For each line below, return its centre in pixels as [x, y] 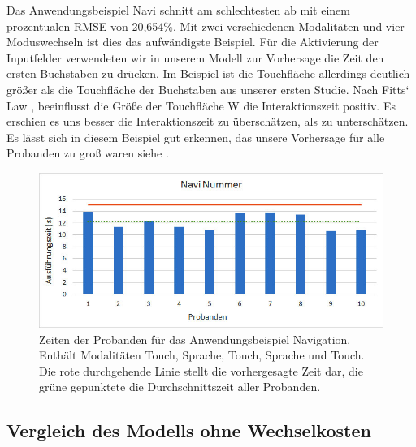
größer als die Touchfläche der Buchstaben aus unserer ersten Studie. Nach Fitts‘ [208, 89]
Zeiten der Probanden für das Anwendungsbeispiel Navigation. [195, 339]
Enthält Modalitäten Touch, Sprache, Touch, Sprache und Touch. [202, 355]
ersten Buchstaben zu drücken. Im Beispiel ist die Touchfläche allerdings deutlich [208, 73]
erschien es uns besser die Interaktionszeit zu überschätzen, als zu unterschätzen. [208, 121]
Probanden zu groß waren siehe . [88, 153]
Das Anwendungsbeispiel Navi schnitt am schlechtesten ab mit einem [178, 10]
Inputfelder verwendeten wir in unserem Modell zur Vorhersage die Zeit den [195, 57]
